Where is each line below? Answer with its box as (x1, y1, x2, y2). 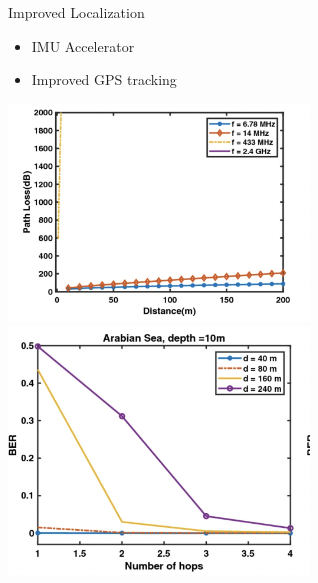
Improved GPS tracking (31, 69, 177, 90)
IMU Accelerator (31, 35, 135, 56)
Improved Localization (8, 2, 145, 22)
